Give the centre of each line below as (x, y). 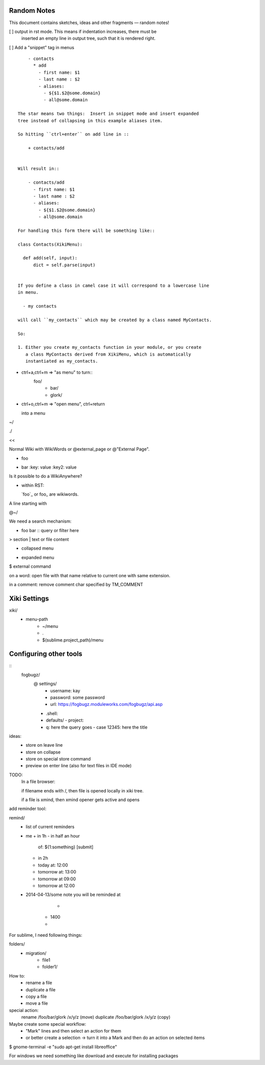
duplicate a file (41, 989)
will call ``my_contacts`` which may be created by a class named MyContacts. (115, 320)
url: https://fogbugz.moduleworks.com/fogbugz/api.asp (106, 704)
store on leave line (44, 745)
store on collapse (43, 752)
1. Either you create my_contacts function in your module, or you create (110, 347)
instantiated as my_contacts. (62, 361)
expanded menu (38, 557)
